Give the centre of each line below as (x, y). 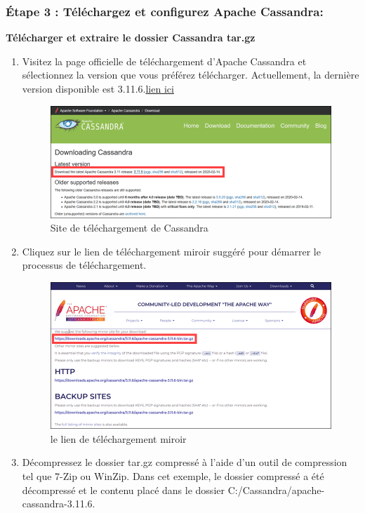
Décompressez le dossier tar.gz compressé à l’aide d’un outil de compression (185, 462)
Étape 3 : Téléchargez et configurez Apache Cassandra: (165, 11)
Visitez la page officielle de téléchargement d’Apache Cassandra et (164, 61)
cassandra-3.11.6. (59, 504)
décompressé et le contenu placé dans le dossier (123, 489)
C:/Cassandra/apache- (276, 489)
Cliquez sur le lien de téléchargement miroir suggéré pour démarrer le (171, 251)
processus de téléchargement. (84, 265)
